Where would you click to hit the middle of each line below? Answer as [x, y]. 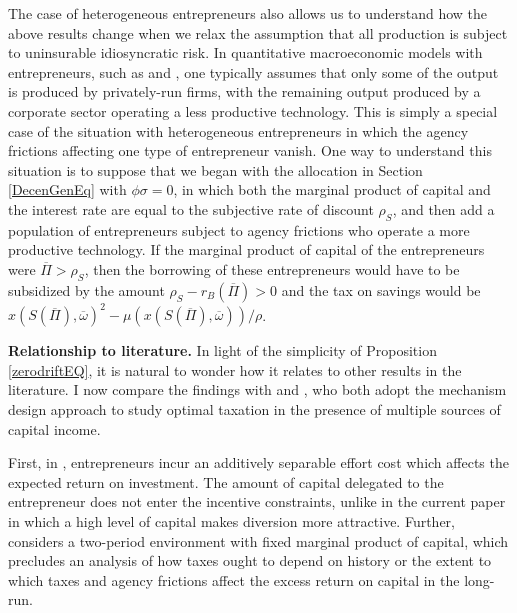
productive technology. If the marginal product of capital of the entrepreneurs [246, 249]
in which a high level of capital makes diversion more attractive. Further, [231, 520]
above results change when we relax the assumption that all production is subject [258, 32]
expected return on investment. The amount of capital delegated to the [226, 481]
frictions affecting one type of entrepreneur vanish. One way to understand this [250, 150]
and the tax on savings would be [381, 289]
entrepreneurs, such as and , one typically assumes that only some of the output [253, 71]
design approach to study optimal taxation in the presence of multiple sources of [254, 409]
